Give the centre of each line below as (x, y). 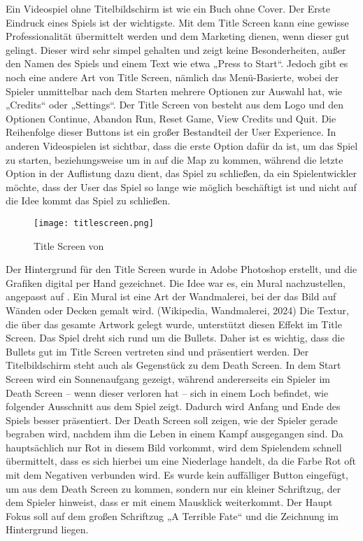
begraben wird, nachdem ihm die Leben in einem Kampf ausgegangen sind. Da (175, 434)
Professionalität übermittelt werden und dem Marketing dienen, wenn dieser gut (178, 36)
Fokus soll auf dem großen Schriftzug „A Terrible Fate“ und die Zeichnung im (172, 515)
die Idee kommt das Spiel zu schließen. (88, 201)
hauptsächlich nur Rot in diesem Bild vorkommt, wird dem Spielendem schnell (174, 447)
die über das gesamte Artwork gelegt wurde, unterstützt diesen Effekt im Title (174, 324)
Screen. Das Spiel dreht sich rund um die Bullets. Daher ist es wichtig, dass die (175, 338)
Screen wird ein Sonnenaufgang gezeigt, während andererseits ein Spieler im (168, 378)
